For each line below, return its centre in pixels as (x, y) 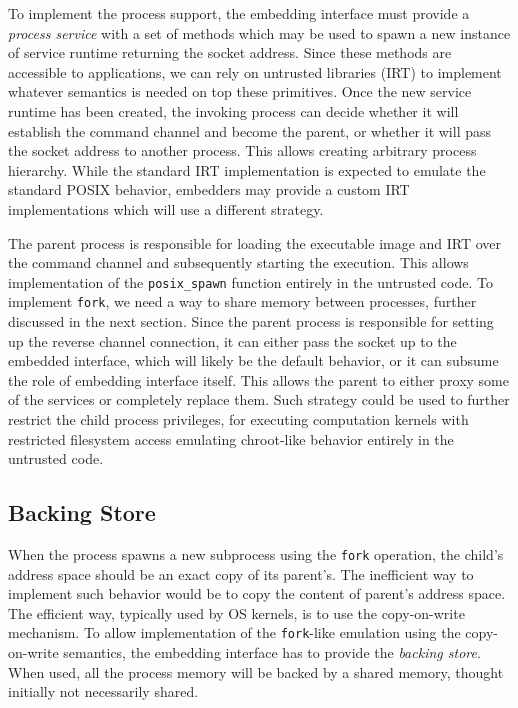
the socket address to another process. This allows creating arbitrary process (242, 150)
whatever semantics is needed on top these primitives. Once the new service (240, 91)
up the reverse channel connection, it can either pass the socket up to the (232, 340)
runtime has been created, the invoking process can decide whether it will (233, 110)
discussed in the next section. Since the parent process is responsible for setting (251, 321)
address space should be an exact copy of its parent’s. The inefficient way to (241, 573)
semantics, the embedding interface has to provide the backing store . (272, 652)
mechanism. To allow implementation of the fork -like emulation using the (234, 632)
